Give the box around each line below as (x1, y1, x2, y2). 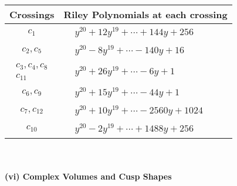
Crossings (9, 8, 55, 21)
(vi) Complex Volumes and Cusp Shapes (5, 170, 172, 182)
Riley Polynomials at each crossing (63, 8, 228, 21)
